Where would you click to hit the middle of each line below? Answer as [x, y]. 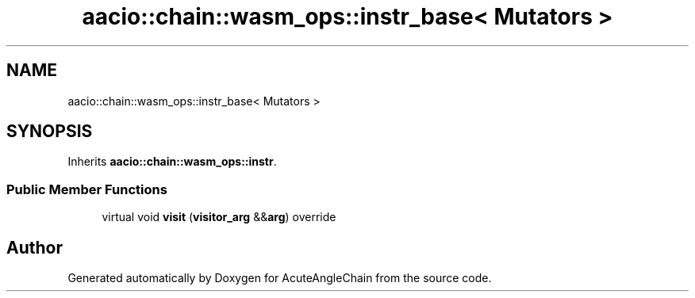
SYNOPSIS [50, 132]
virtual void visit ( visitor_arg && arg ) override [219, 217]
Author [35, 247]
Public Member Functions [87, 189]
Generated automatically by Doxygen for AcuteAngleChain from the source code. [280, 278]
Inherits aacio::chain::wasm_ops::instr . [172, 162]
